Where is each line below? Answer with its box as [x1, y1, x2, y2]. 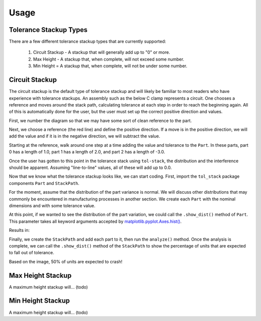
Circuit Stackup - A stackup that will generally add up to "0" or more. [33, 49, 170, 55]
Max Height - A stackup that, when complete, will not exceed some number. [33, 56, 185, 62]
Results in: [9, 228, 30, 233]
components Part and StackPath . [9, 180, 80, 186]
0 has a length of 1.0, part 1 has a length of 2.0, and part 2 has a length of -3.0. [9, 149, 165, 155]
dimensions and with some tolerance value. [9, 203, 96, 208]
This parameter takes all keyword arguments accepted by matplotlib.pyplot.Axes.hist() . [9, 218, 182, 224]
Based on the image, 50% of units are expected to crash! [9, 259, 123, 264]
